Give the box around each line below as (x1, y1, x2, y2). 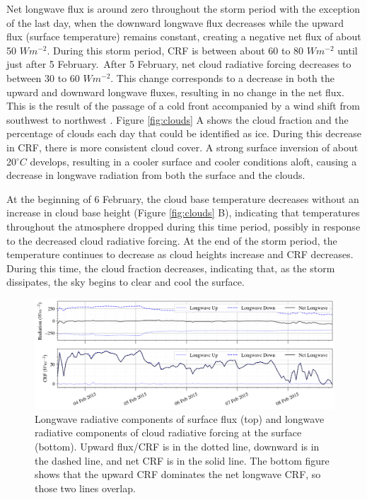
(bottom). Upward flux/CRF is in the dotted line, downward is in (35, 438, 320, 453)
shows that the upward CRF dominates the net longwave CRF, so (35, 467, 321, 482)
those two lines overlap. (35, 480, 136, 495)
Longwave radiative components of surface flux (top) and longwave (35, 411, 325, 426)
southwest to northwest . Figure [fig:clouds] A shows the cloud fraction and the (6, 112, 349, 127)
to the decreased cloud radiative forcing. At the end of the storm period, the (6, 233, 337, 248)
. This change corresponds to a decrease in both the (110, 70, 334, 85)
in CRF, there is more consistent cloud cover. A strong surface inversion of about (6, 139, 359, 154)
